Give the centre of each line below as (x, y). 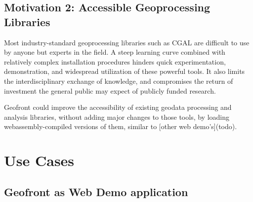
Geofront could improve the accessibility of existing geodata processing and (118, 107)
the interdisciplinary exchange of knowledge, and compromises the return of (119, 81)
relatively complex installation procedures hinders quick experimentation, (115, 61)
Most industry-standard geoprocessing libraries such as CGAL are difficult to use (127, 42)
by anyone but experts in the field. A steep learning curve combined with (115, 52)
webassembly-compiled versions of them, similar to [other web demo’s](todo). (121, 126)
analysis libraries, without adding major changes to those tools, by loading (117, 117)
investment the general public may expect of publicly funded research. (110, 90)
